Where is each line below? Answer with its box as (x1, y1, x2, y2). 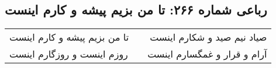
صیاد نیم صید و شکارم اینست (150, 30, 267, 44)
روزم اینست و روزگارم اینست (9, 47, 128, 61)
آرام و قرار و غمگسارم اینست (147, 47, 267, 61)
